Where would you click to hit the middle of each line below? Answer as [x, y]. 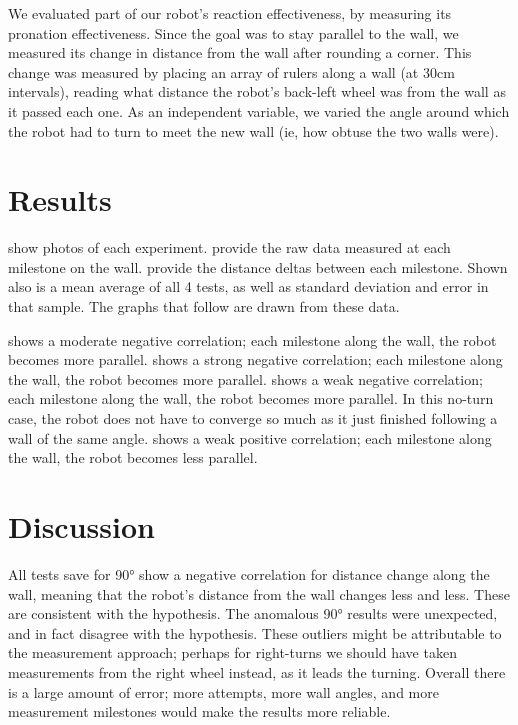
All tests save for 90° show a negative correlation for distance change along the [249, 573]
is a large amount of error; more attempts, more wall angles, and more [223, 691]
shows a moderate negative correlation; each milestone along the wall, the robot [252, 339]
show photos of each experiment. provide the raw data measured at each [229, 247]
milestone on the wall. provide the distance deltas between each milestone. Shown [258, 266]
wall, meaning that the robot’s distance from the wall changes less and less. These [259, 593]
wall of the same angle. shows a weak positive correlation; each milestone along [250, 437]
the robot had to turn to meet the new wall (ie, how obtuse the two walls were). [253, 130]
